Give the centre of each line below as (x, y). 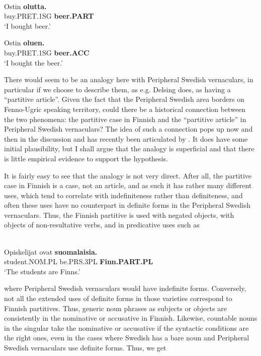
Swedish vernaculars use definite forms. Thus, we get (85, 347)
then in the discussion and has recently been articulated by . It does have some (126, 138)
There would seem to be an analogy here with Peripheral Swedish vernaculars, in (129, 79)
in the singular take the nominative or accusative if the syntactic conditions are (126, 328)
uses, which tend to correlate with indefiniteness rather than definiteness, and (123, 195)
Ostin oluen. (24, 43)
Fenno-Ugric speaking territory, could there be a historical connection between (125, 109)
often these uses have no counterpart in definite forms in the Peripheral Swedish (127, 205)
